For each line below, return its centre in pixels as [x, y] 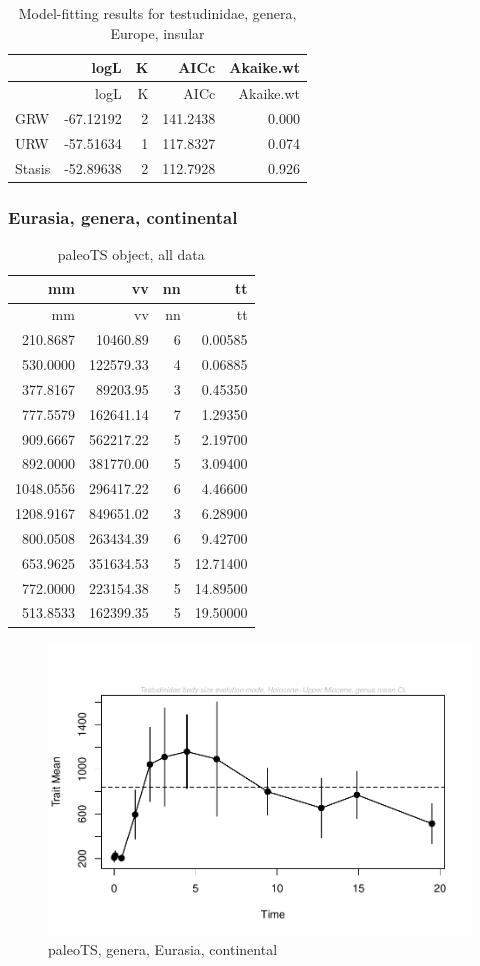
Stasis [33, 167]
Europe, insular [157, 32]
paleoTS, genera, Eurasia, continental [163, 948]
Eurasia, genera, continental [123, 216]
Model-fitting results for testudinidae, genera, [157, 13]
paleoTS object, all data [131, 253]
